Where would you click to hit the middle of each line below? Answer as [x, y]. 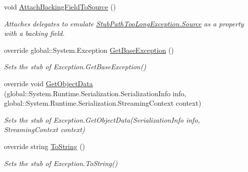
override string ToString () [45, 146]
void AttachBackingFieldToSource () [60, 6]
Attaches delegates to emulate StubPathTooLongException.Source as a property [124, 23]
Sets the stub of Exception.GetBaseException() [75, 67]
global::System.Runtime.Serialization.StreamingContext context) [103, 103]
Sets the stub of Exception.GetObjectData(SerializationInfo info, [102, 119]
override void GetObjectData [48, 83]
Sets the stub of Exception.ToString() [61, 163]
